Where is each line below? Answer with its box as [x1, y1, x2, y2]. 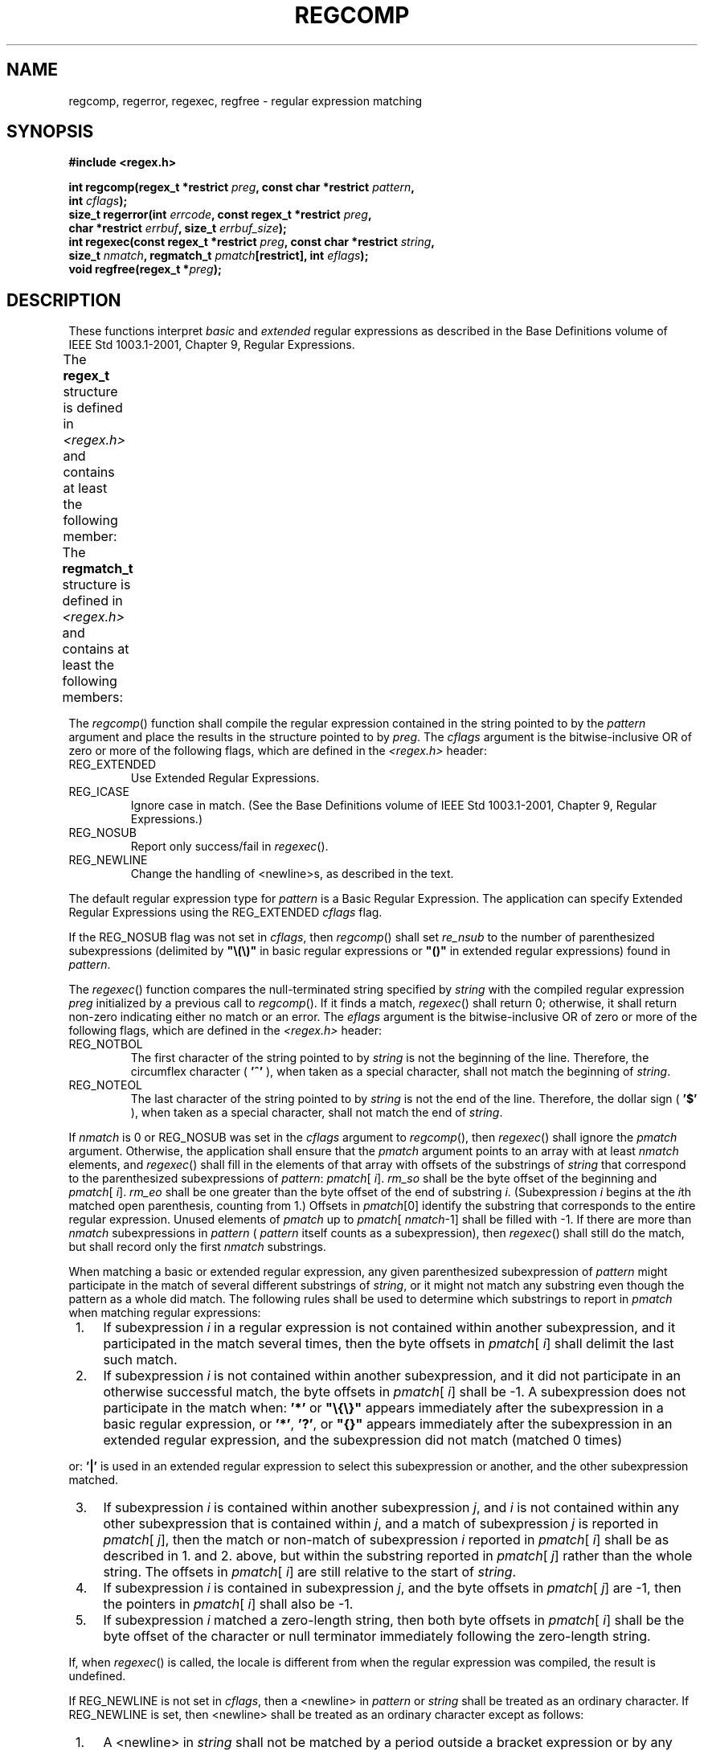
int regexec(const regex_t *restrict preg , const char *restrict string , [68, 235, 435, 249]
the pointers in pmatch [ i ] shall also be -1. [103, 1596, 354, 1613]
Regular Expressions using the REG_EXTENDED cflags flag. [68, 905, 383, 920]
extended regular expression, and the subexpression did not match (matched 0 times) [103, 1432, 623, 1449]
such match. [103, 1351, 178, 1368]
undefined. [68, 1669, 126, 1683]
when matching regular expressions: [68, 1306, 261, 1320]
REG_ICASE [68, 785, 129, 799]
